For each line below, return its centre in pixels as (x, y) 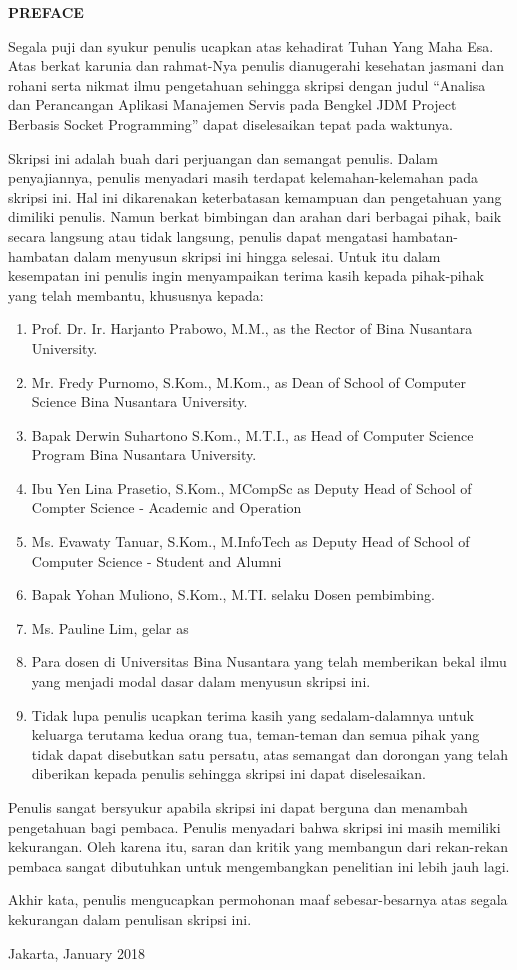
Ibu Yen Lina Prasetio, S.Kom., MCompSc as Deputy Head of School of (251, 487)
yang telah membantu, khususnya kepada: (136, 294)
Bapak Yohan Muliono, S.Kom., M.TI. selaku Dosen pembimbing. (233, 594)
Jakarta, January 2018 (76, 952)
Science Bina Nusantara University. (139, 401)
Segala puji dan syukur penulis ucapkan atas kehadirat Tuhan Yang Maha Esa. (251, 45)
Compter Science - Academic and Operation (166, 507)
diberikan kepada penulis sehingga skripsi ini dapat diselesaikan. (228, 773)
